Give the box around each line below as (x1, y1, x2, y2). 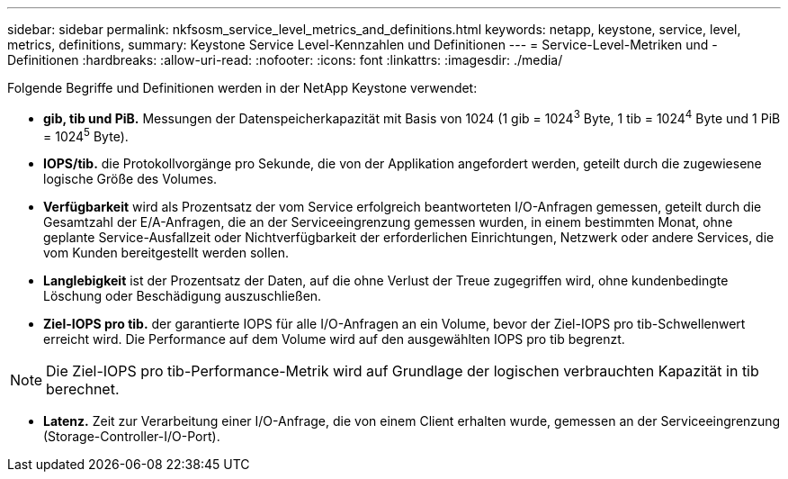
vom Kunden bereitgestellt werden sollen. (43, 245, 290, 261)
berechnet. (46, 380, 120, 399)
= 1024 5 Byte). (43, 125, 129, 144)
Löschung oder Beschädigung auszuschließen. (43, 288, 322, 304)
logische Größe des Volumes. (43, 171, 218, 187)
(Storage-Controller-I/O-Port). (43, 429, 220, 445)
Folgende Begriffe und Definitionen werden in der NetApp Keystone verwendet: (7, 80, 478, 95)
